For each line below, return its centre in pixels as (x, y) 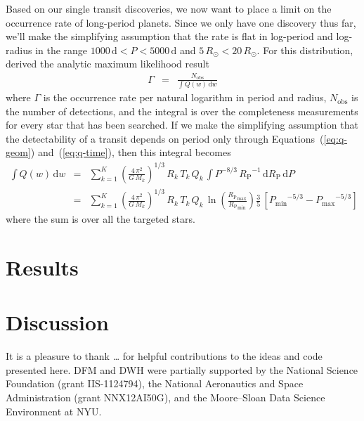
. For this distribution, (305, 50)
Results (42, 267)
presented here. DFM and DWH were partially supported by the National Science (182, 369)
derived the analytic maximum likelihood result (108, 64)
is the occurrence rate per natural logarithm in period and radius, (185, 97)
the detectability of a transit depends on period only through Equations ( (165, 138)
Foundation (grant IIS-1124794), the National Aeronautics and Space (155, 383)
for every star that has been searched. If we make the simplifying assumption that (182, 125)
